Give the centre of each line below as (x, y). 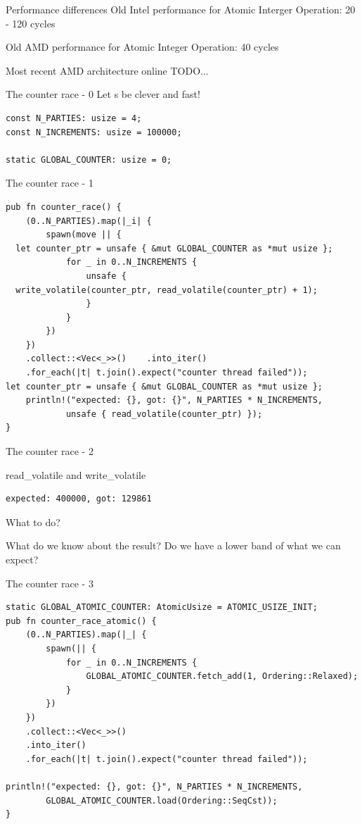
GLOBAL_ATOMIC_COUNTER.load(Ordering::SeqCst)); (162, 800)
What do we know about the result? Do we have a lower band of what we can (173, 545)
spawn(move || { (84, 235)
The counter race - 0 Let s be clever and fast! (103, 94)
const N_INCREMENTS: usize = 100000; (94, 132)
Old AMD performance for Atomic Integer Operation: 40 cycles (142, 47)
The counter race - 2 (50, 451)
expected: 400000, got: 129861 (79, 499)
